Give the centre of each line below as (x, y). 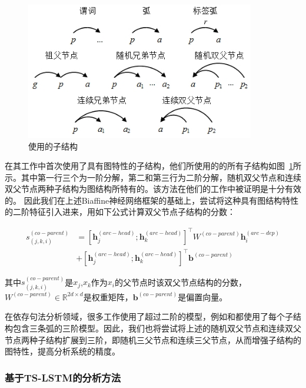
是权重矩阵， (108, 296)
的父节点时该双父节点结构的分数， (180, 282)
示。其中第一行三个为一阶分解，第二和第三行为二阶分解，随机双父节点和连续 (153, 177)
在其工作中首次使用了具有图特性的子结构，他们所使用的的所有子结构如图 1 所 (153, 166)
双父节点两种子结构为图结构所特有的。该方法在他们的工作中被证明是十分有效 (153, 189)
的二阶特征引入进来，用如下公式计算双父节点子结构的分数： (120, 212)
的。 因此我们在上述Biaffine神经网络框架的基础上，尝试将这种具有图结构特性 (152, 200)
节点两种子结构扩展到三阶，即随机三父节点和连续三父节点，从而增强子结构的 (153, 339)
